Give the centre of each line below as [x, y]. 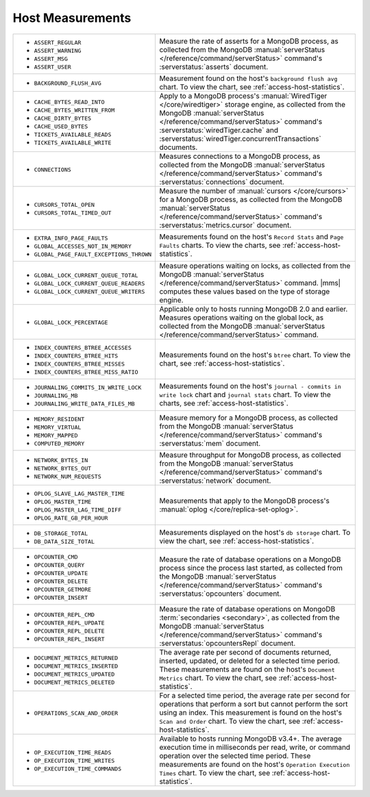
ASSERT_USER [52, 67]
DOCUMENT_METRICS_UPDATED [74, 674]
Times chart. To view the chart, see [215, 772]
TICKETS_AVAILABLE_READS [73, 135]
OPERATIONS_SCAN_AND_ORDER [76, 713]
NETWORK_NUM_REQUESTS [68, 477]
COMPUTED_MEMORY [59, 443]
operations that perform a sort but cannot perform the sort [254, 704]
